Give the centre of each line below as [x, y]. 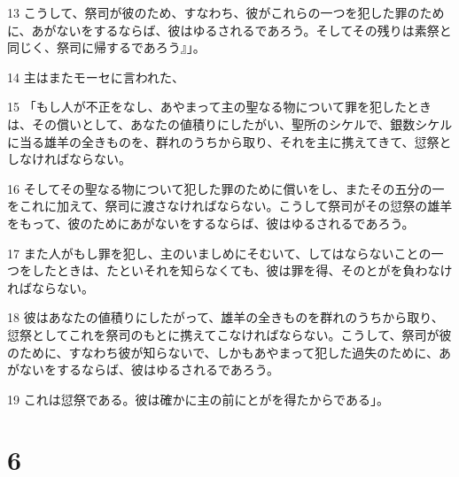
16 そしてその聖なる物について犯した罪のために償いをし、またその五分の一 [226, 188]
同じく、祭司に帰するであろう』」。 [106, 47]
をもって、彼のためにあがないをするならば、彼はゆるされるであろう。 [211, 223]
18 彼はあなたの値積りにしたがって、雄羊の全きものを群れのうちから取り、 [226, 317]
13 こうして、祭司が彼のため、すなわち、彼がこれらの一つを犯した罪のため [226, 12]
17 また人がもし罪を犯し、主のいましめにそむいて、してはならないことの [219, 253]
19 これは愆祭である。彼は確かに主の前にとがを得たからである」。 [198, 399]
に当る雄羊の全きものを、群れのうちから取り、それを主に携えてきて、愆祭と [229, 141]
